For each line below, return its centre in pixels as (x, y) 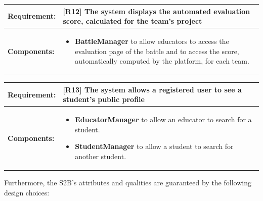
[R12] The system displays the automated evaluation (157, 11)
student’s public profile (104, 99)
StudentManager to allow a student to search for (154, 146)
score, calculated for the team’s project (133, 21)
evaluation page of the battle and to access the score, (157, 51)
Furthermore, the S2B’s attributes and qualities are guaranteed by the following (128, 183)
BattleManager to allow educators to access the (152, 41)
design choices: (27, 192)
